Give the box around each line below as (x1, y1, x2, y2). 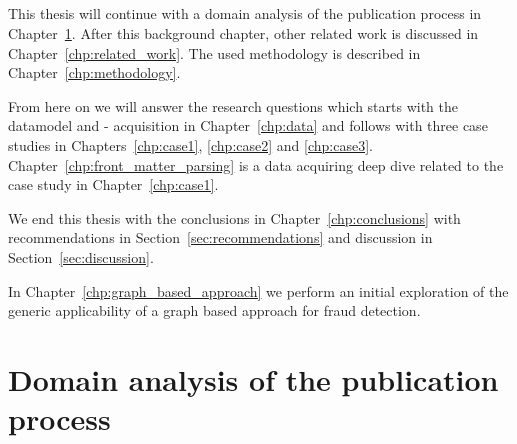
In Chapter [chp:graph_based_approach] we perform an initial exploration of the (8, 280, 509, 301)
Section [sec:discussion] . (8, 246, 154, 267)
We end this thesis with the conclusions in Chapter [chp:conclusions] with (8, 207, 461, 228)
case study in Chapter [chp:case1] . (8, 174, 219, 195)
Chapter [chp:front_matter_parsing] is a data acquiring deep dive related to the (8, 154, 504, 175)
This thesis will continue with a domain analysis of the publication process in (8, 3, 482, 24)
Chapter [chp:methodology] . (8, 62, 181, 83)
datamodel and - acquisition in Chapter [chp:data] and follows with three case (8, 115, 488, 136)
